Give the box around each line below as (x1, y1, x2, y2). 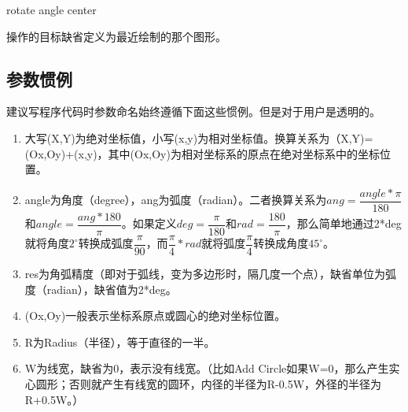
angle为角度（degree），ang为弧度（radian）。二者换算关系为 (24, 191, 327, 208)
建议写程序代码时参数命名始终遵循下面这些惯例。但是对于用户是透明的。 (6, 103, 380, 120)
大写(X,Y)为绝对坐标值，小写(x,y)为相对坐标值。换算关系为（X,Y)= (24, 129, 373, 146)
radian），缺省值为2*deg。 (46, 280, 177, 297)
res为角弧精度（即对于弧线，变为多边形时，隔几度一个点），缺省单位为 (24, 265, 386, 281)
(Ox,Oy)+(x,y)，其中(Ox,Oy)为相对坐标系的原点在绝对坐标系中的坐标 (24, 145, 380, 161)
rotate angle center (6, 2, 97, 17)
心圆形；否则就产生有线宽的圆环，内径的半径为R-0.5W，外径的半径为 (24, 375, 382, 392)
